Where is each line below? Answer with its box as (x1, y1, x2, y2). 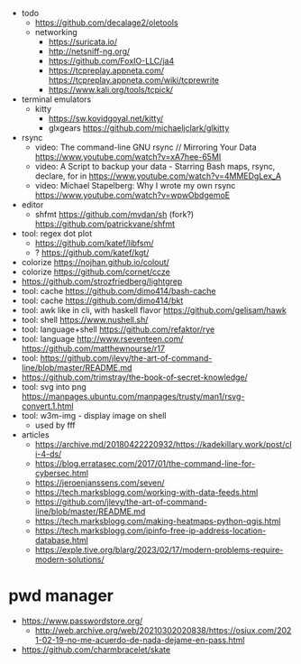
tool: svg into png (21, 382, 87, 392)
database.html (34, 535, 89, 545)
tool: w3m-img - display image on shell (21, 410, 167, 420)
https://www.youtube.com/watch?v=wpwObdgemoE (34, 189, 231, 200)
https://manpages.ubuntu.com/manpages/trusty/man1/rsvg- (21, 392, 245, 401)
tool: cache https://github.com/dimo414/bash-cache (21, 286, 216, 296)
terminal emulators (21, 94, 92, 105)
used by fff (34, 420, 76, 430)
